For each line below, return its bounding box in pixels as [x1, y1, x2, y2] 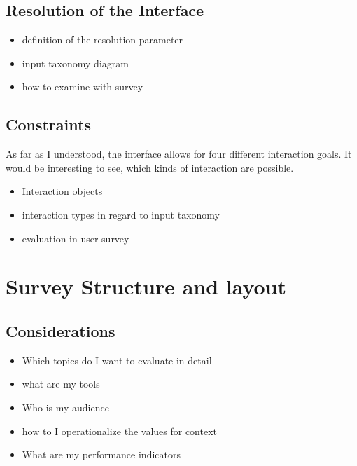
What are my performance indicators [22, 447, 181, 462]
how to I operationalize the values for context [22, 423, 217, 438]
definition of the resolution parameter [22, 32, 183, 47]
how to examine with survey [22, 79, 143, 94]
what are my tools [22, 376, 100, 391]
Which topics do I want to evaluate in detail [22, 352, 212, 367]
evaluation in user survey [22, 231, 129, 245]
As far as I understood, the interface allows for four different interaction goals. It [6, 146, 352, 161]
